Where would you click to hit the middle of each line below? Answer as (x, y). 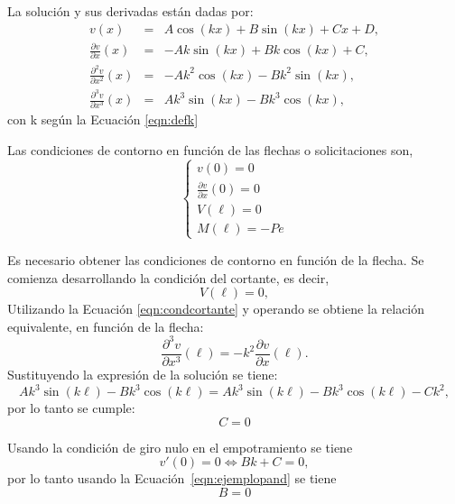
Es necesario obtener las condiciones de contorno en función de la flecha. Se (216, 259)
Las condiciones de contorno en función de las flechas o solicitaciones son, (210, 149)
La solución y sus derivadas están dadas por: (130, 11)
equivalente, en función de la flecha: (106, 326)
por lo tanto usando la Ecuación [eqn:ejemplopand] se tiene (172, 478)
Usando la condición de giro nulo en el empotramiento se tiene (180, 447)
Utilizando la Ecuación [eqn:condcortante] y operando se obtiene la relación (216, 309)
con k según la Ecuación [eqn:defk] (103, 119)
